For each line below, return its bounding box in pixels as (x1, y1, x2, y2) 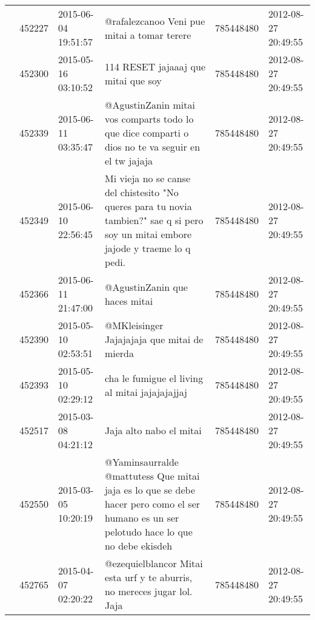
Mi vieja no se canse (104, 171, 190, 185)
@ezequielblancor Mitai (104, 556, 203, 570)
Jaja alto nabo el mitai (104, 423, 202, 437)
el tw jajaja (104, 154, 153, 168)
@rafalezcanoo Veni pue (104, 13, 205, 28)
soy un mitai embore (104, 227, 192, 241)
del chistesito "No (104, 185, 179, 199)
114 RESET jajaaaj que (104, 59, 205, 73)
